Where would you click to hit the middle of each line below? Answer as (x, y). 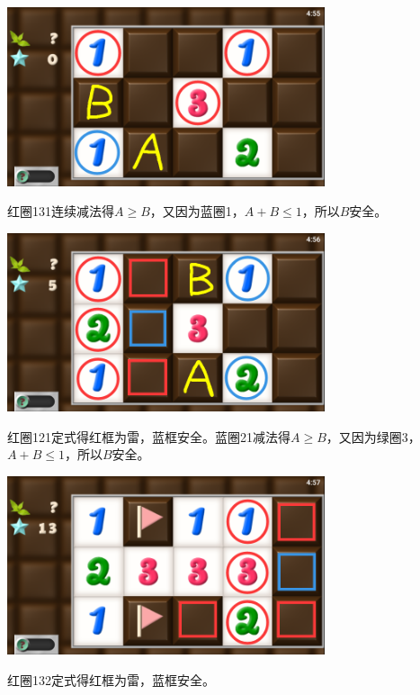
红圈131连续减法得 (61, 211)
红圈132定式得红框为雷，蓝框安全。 (111, 679)
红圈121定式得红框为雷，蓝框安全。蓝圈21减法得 (149, 436)
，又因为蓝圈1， (197, 211)
